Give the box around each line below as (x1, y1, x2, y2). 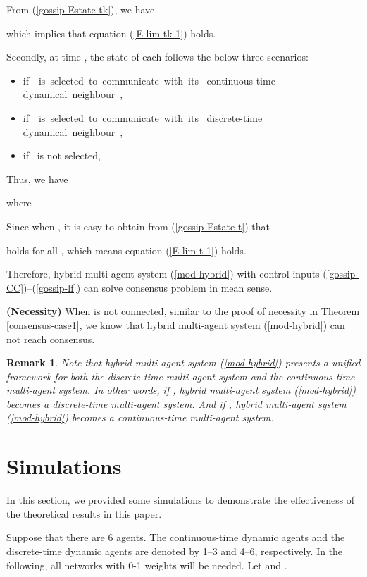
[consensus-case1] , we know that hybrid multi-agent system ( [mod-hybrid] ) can (6, 317, 345, 332)
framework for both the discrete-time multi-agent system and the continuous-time (6, 368, 355, 383)
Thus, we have (6, 171, 68, 186)
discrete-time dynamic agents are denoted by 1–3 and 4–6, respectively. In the (6, 543, 343, 558)
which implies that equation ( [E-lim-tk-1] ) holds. (6, 25, 216, 40)
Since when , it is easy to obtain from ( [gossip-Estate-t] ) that (6, 218, 270, 233)
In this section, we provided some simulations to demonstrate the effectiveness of (6, 492, 355, 507)
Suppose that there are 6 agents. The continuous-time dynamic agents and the (6, 530, 345, 545)
